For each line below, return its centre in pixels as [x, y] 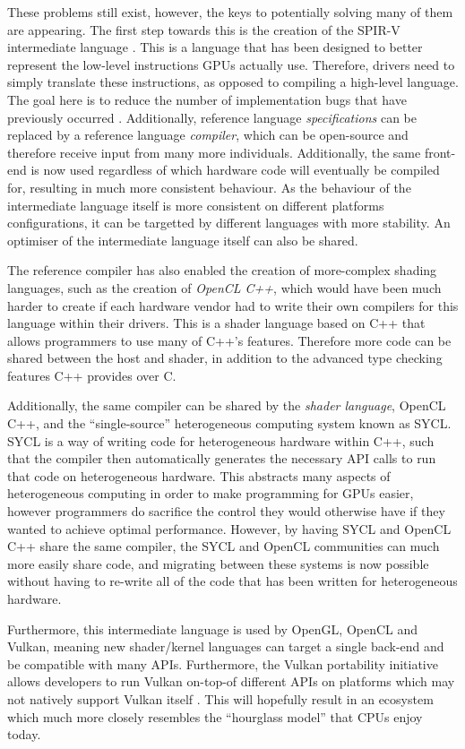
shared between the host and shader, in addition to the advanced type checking [225, 358]
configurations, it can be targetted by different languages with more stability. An [229, 223]
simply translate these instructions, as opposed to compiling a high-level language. [233, 82]
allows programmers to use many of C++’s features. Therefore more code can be [229, 340]
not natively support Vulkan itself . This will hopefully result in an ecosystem [220, 698]
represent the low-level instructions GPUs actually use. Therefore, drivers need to [231, 64]
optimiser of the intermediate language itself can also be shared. [183, 240]
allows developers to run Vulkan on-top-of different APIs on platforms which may [231, 681]
